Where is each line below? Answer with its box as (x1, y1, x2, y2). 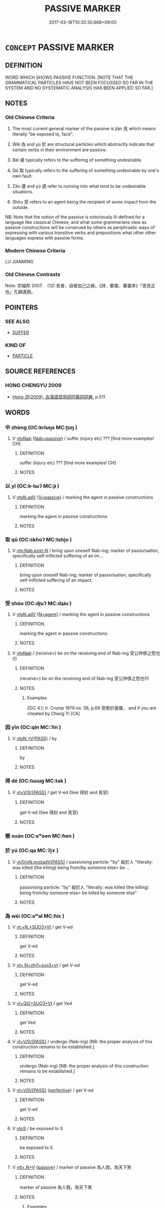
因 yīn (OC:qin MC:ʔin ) (5, 724, 62, 731)
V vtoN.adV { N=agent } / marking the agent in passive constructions (12, 612, 150, 618)
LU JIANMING (5, 258, 33, 264)
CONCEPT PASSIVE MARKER (5, 41, 114, 53)
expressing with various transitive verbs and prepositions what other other (5, 230, 156, 236)
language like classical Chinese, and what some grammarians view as (5, 219, 147, 225)
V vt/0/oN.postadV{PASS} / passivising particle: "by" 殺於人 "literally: (12, 859, 153, 865)
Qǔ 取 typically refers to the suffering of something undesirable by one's (12, 168, 159, 173)
